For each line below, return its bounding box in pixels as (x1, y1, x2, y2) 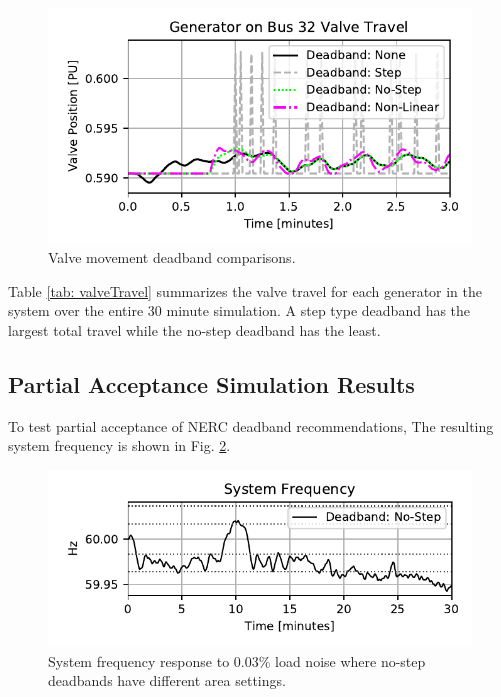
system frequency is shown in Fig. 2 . (8, 435, 231, 456)
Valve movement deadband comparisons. (48, 247, 296, 268)
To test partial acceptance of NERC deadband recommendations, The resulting (8, 415, 494, 436)
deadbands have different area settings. (48, 670, 286, 691)
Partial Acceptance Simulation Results (8, 368, 415, 399)
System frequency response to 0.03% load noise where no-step (48, 650, 426, 671)
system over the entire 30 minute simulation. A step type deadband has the (8, 300, 471, 321)
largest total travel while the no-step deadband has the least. (8, 319, 381, 340)
